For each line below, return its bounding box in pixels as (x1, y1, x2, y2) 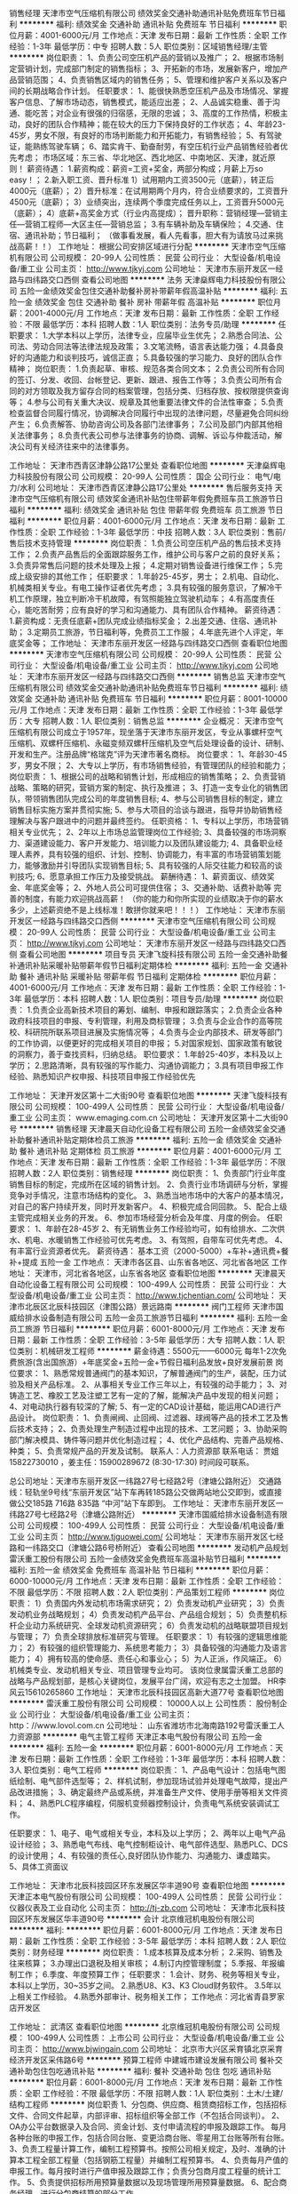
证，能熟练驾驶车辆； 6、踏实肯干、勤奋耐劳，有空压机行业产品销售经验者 (9, 141, 281, 151)
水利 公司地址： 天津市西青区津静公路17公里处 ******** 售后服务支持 (20, 483, 273, 492)
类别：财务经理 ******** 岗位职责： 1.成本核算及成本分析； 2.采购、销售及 (9, 1947, 283, 1958)
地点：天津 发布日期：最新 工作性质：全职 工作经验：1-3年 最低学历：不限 (16, 1157, 286, 1167)
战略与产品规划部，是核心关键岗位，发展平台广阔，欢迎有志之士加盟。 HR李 (9, 1676, 286, 1686)
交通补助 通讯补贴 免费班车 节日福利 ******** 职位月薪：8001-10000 (34, 693, 288, 704)
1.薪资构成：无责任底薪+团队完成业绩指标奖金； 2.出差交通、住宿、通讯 (9, 616, 271, 626)
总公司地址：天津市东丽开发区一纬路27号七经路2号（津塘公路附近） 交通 (9, 1476, 274, 1486)
